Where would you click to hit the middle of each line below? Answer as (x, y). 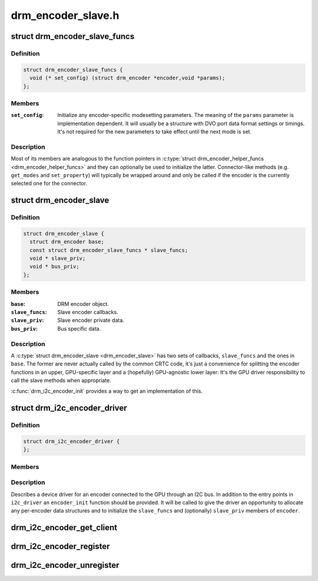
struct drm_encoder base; (67, 242)
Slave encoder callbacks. (88, 312)
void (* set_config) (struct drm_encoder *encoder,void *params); (127, 78)
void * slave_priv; (58, 259)
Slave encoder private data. (91, 320)
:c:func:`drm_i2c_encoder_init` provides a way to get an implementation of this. (107, 391)
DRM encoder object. (83, 303)
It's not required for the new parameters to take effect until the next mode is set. (155, 132)
